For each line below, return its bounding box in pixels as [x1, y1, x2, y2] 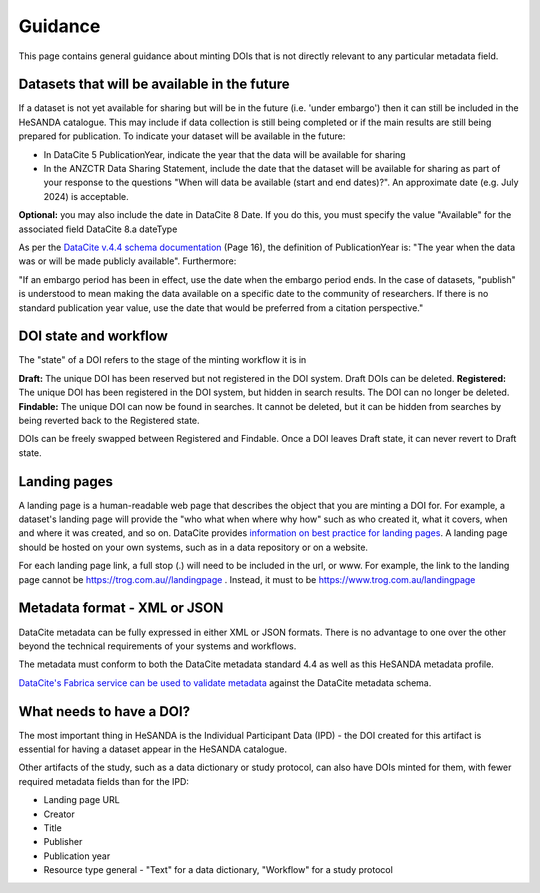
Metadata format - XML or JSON [18, 600, 224, 617]
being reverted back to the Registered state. [18, 415, 200, 426]
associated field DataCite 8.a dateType [18, 223, 178, 235]
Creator [43, 808, 75, 820]
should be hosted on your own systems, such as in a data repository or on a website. [18, 541, 369, 553]
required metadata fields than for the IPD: [18, 775, 190, 787]
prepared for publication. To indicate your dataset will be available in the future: [18, 130, 346, 142]
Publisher [43, 836, 83, 848]
